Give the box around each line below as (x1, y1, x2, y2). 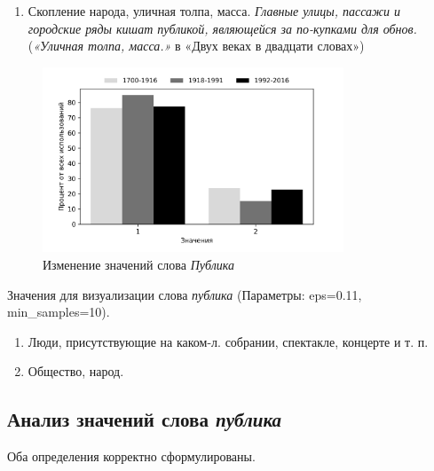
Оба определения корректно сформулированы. (7, 447, 256, 466)
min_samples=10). (7, 302, 110, 321)
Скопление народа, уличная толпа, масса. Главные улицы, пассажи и (28, 2, 401, 20)
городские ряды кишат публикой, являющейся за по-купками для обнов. (28, 19, 417, 37)
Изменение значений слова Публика (43, 255, 234, 274)
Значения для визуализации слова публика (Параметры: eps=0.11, (7, 285, 362, 303)
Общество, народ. (28, 362, 124, 381)
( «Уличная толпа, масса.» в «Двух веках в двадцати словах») (28, 36, 365, 55)
